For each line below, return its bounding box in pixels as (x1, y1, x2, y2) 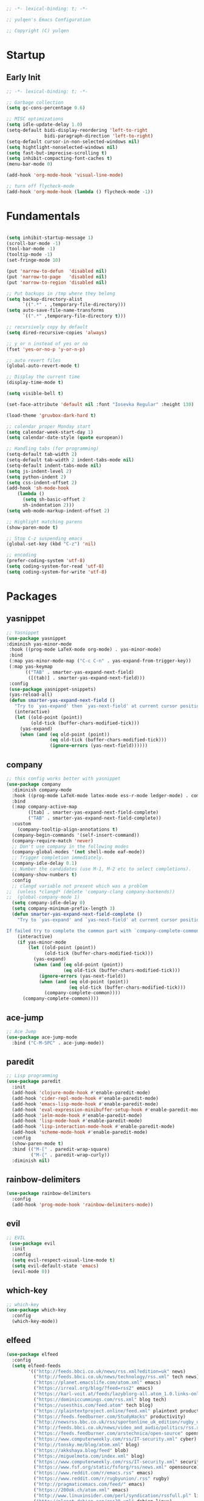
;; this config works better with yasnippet (6, 775, 121, 781)
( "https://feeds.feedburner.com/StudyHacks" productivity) (33, 1413, 186, 1420)
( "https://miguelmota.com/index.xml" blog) (33, 1453, 146, 1459)
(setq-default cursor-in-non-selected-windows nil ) (6, 139, 140, 145)
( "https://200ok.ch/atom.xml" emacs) (33, 1486, 129, 1493)
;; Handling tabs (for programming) (6, 445, 99, 452)
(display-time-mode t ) (6, 380, 64, 386)
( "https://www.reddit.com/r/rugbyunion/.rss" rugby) (33, 1475, 170, 1482)
